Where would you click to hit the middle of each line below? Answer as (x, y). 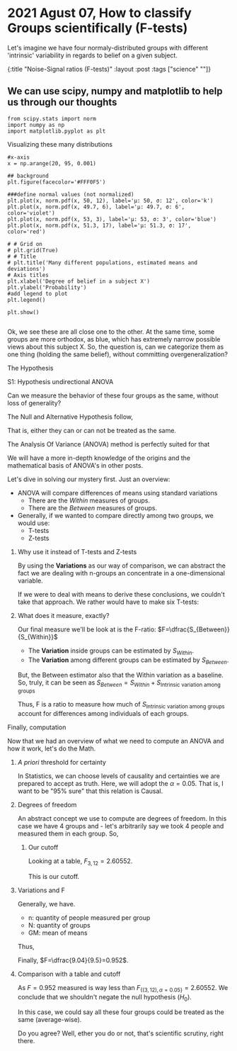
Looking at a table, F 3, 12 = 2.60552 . (80, 861)
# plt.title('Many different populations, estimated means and (103, 263)
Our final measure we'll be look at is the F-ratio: (87, 629)
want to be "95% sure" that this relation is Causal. (90, 791)
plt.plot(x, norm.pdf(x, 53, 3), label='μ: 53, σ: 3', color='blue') (112, 219)
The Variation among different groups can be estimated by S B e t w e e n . (128, 661)
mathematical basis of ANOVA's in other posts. (75, 465)
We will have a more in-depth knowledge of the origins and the (99, 458)
